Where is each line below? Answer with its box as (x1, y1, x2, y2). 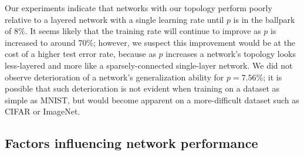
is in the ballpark (233, 13, 295, 25)
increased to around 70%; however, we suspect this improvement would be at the (5, 36, 296, 48)
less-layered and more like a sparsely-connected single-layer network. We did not (5, 59, 293, 71)
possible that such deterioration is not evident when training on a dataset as (5, 82, 280, 95)
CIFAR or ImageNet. (5, 105, 80, 117)
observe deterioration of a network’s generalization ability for (5, 70, 224, 83)
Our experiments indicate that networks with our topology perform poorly (5, 2, 272, 14)
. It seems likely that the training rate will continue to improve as (25, 25, 261, 37)
